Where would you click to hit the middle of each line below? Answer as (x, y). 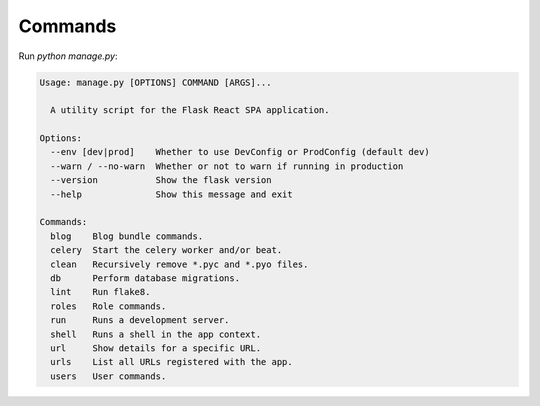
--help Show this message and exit (172, 194)
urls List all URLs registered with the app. (172, 362)
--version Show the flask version (161, 180)
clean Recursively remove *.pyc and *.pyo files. (179, 264)
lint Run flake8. (100, 292)
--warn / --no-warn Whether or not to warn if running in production (227, 166)
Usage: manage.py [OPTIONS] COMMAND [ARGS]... (155, 82)
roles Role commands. (108, 306)
